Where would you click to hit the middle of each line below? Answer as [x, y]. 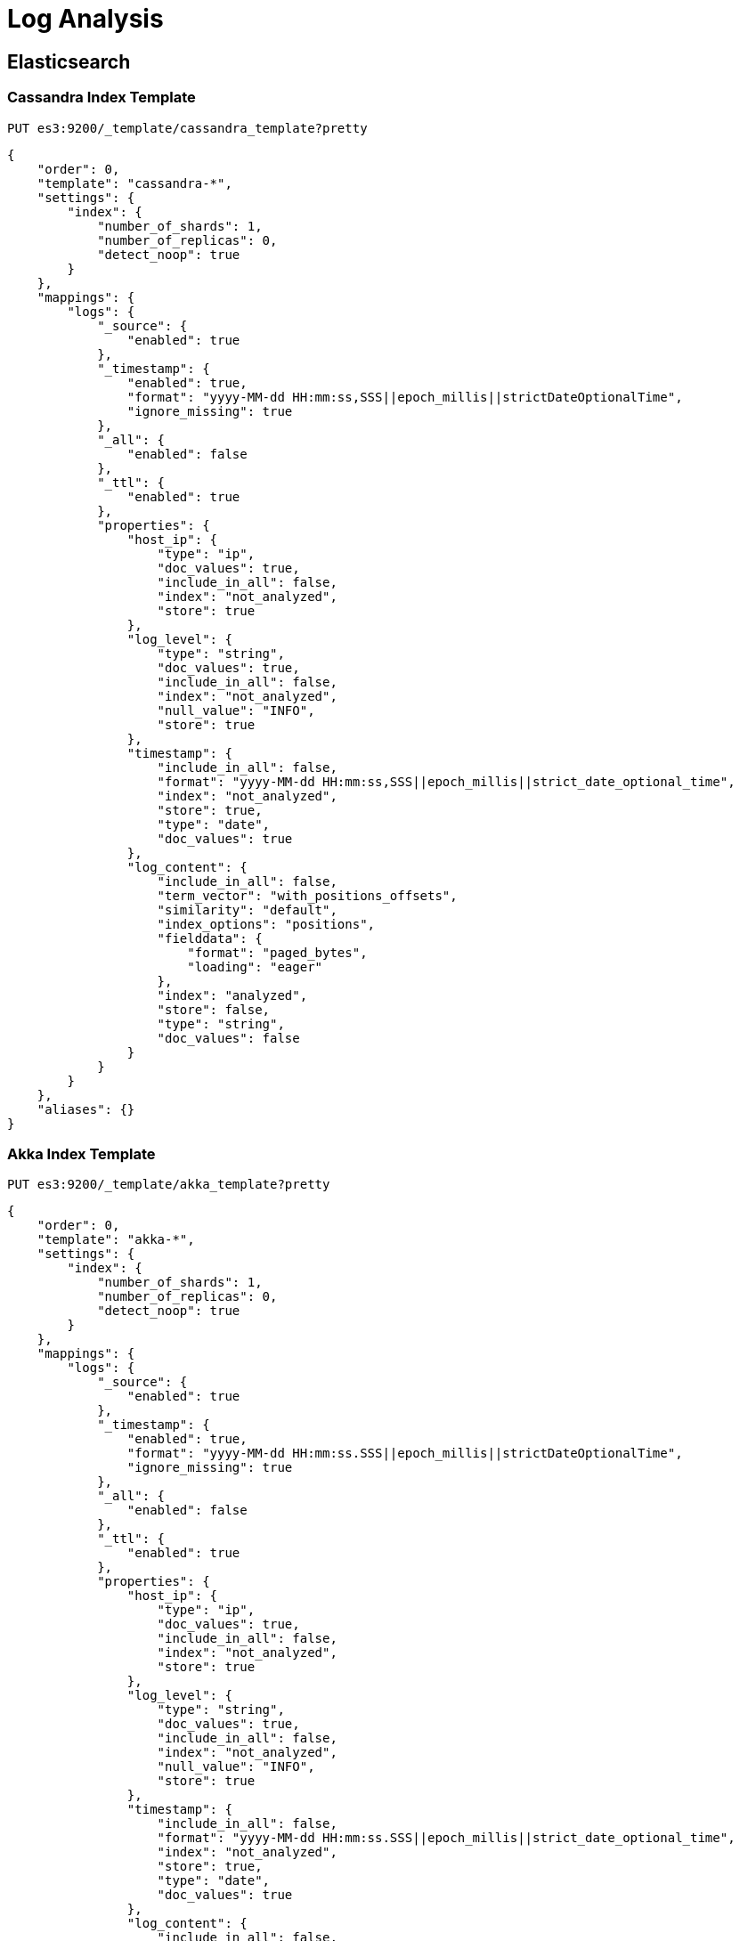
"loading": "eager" [255, 966]
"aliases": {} [86, 1109]
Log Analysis [85, 19]
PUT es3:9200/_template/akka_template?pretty [169, 1185]
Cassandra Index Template [102, 97]
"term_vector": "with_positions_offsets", [307, 895]
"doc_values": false [228, 1038]
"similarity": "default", [247, 910]
